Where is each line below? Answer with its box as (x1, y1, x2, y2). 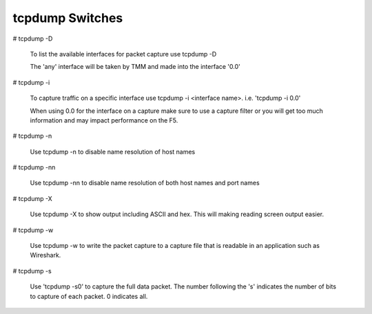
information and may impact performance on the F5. (30, 116, 178, 124)
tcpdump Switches (12, 10, 123, 25)
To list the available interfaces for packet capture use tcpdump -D (30, 50, 217, 58)
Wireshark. (30, 251, 61, 260)
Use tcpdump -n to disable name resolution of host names (30, 147, 196, 156)
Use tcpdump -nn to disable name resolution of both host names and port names (30, 179, 260, 187)
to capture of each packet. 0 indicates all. (30, 292, 148, 300)
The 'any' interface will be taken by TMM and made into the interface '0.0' (30, 63, 240, 71)
